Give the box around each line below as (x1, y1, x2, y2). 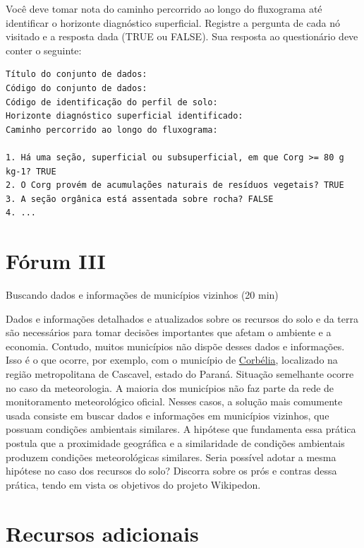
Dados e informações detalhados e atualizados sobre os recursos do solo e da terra (6, 311, 359, 326)
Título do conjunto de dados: (6, 69, 147, 80)
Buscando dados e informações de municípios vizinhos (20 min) (6, 287, 279, 302)
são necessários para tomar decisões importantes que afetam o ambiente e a (6, 325, 332, 340)
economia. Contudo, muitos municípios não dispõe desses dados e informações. (6, 338, 345, 353)
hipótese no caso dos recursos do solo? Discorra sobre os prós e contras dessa (6, 463, 337, 478)
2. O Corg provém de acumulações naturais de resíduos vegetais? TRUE (6, 180, 344, 191)
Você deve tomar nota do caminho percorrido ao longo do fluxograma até (6, 1, 322, 16)
